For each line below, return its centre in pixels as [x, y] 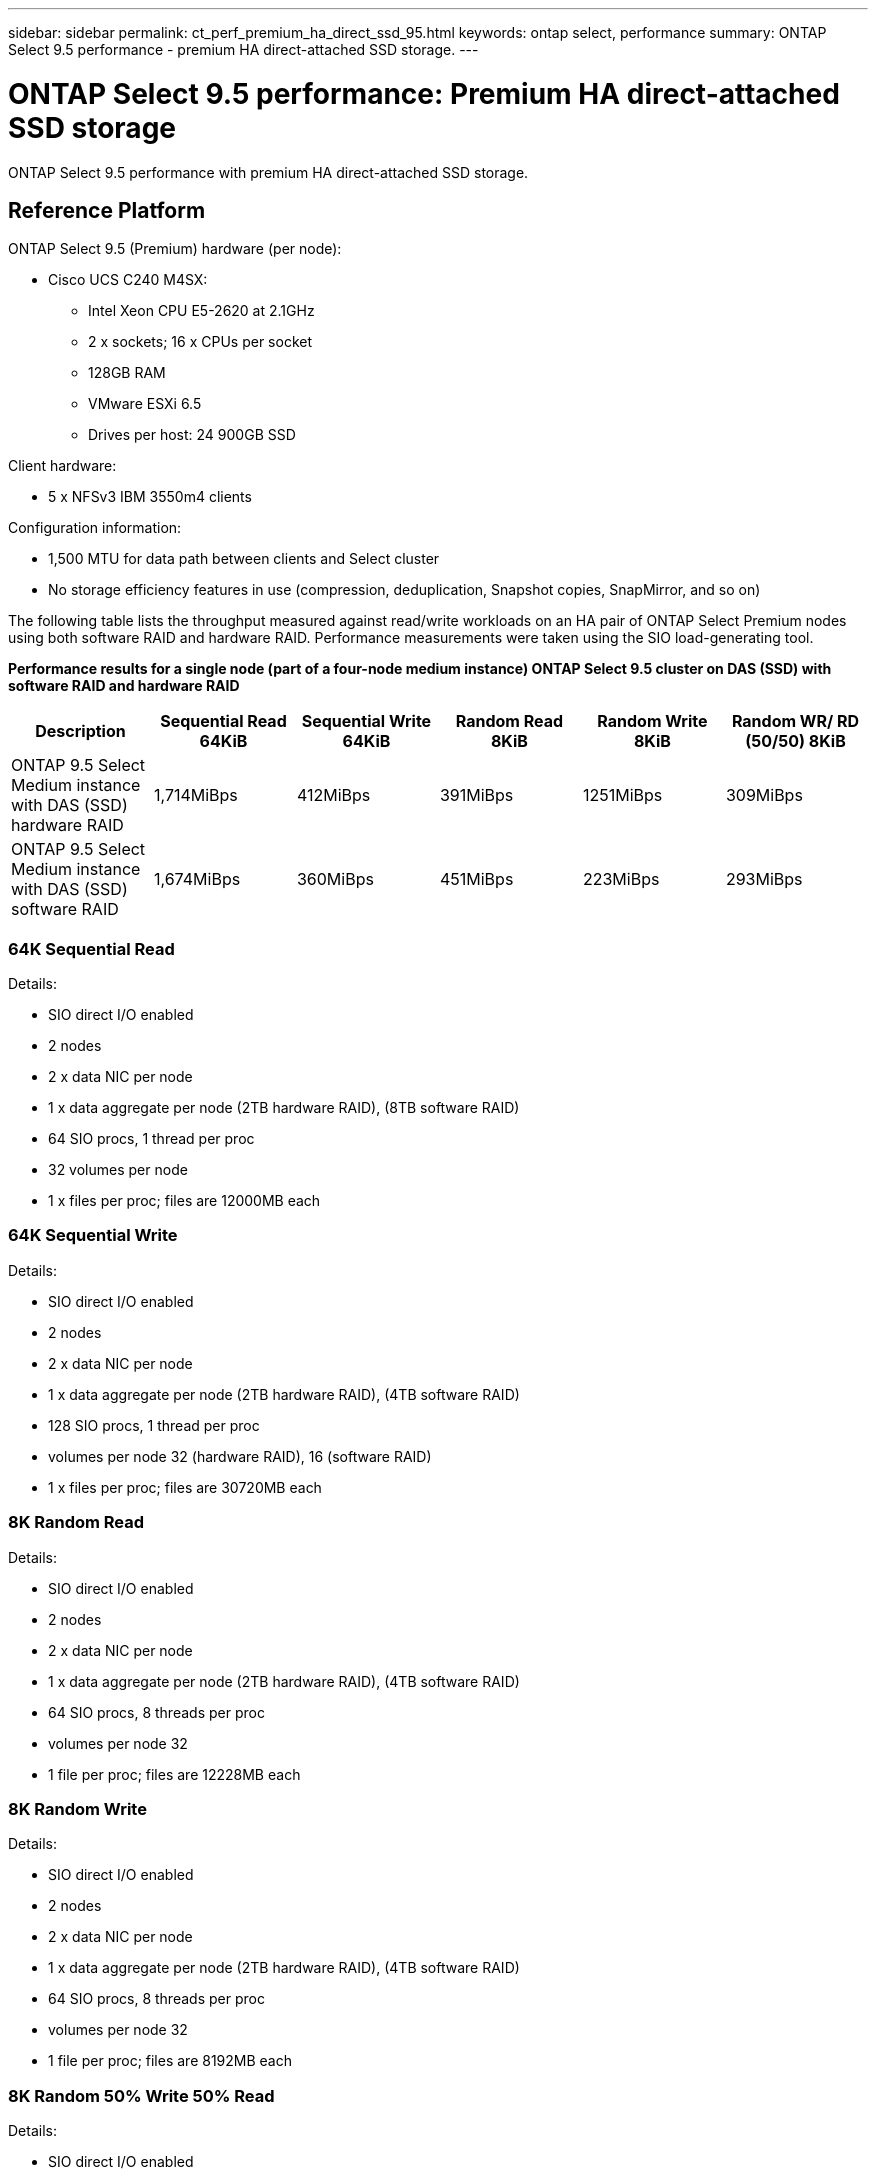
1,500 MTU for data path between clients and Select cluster [244, 559]
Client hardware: [62, 466]
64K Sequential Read [91, 948]
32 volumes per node [118, 1170]
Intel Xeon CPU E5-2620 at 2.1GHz [201, 311]
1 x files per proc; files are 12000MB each [184, 1201]
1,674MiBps [197, 879]
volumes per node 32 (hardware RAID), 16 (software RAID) [240, 1456]
